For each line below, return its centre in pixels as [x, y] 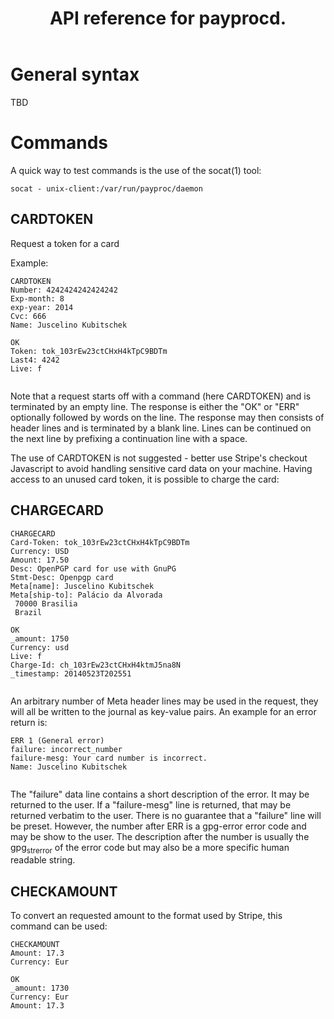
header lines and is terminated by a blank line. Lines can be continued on [161, 428]
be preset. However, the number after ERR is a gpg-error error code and [158, 826]
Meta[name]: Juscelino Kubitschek [82, 586]
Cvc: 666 [28, 316]
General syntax [75, 74]
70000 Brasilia [46, 603]
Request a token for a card [65, 243]
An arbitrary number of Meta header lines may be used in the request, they [164, 701]
